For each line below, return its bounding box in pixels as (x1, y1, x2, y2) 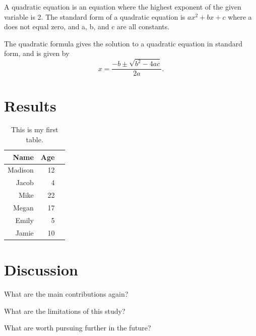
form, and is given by (4, 48, 70, 59)
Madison (8, 164, 34, 175)
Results (4, 95, 56, 116)
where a (228, 11, 252, 22)
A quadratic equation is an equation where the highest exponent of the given (4, 2, 241, 12)
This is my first (11, 124, 58, 135)
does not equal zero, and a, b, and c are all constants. (4, 21, 170, 32)
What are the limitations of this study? (4, 305, 125, 316)
